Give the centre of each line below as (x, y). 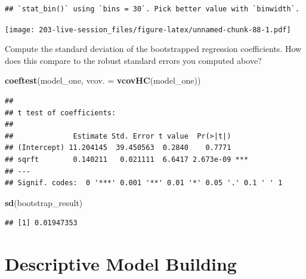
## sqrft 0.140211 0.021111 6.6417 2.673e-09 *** (127, 160)
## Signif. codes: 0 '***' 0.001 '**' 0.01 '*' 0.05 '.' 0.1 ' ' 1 (144, 183)
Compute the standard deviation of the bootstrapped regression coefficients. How (153, 49)
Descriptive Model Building (121, 264)
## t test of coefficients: (61, 113)
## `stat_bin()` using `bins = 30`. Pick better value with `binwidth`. (152, 9)
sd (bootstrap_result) (44, 202)
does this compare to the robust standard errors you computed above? (133, 60)
